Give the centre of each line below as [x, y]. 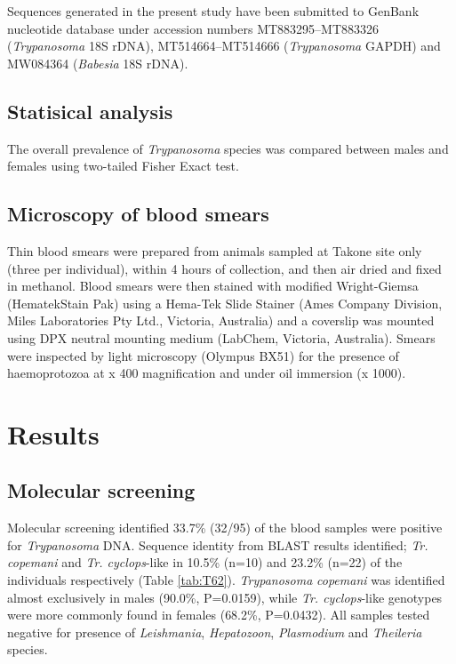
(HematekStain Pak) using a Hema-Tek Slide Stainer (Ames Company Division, [225, 303]
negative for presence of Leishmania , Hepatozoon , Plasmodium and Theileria [215, 632]
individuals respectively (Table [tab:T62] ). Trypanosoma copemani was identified [226, 580]
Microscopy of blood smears [138, 214]
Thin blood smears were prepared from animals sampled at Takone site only [215, 250]
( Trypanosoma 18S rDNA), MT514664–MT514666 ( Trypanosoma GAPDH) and [224, 46]
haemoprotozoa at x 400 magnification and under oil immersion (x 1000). [207, 373]
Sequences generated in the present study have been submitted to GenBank [213, 11]
